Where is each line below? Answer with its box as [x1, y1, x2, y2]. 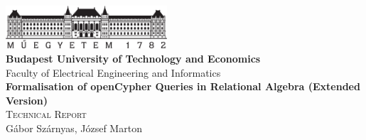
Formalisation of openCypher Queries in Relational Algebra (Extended [6, 79, 360, 94]
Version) [6, 92, 48, 107]
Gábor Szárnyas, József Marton [6, 121, 142, 136]
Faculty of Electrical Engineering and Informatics [6, 65, 221, 80]
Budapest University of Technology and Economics [6, 51, 261, 66]
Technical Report [6, 107, 87, 122]
